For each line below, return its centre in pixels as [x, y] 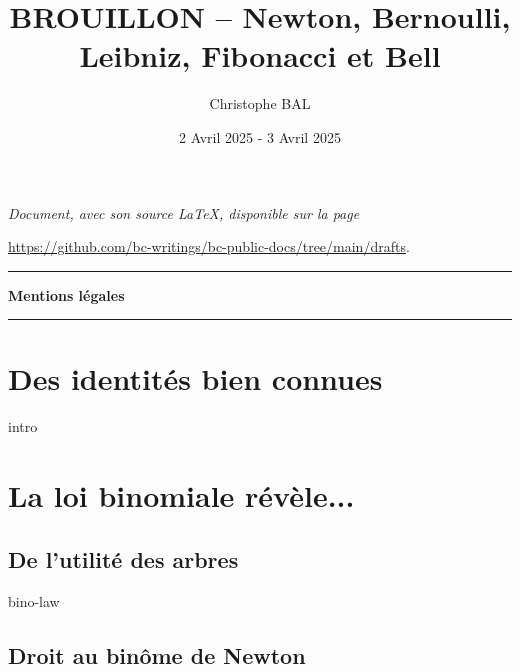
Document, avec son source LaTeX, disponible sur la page [184, 212]
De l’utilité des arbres [123, 558]
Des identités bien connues [195, 378]
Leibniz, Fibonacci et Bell [260, 55]
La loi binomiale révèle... [181, 495]
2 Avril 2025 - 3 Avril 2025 [260, 136]
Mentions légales [66, 294]
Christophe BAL [260, 103]
